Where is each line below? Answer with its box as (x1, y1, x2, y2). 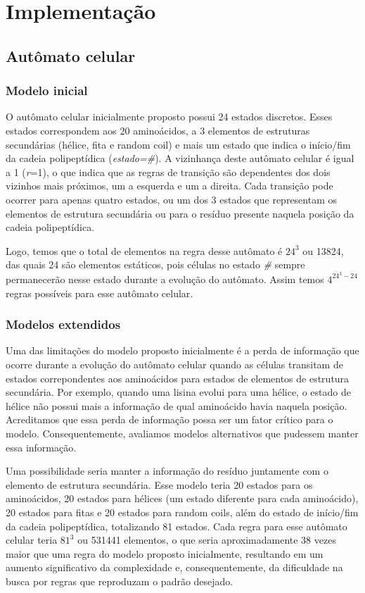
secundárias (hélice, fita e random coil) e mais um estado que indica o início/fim (6, 137, 351, 151)
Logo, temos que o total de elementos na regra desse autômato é (6, 243, 283, 258)
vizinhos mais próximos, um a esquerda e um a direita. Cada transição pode (6, 178, 333, 193)
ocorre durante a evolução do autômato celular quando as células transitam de (6, 356, 343, 371)
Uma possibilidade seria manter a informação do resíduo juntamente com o (6, 463, 328, 478)
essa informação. (6, 439, 77, 454)
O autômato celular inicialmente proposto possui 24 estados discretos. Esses (6, 109, 333, 124)
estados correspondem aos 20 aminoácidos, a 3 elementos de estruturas (6, 123, 310, 137)
